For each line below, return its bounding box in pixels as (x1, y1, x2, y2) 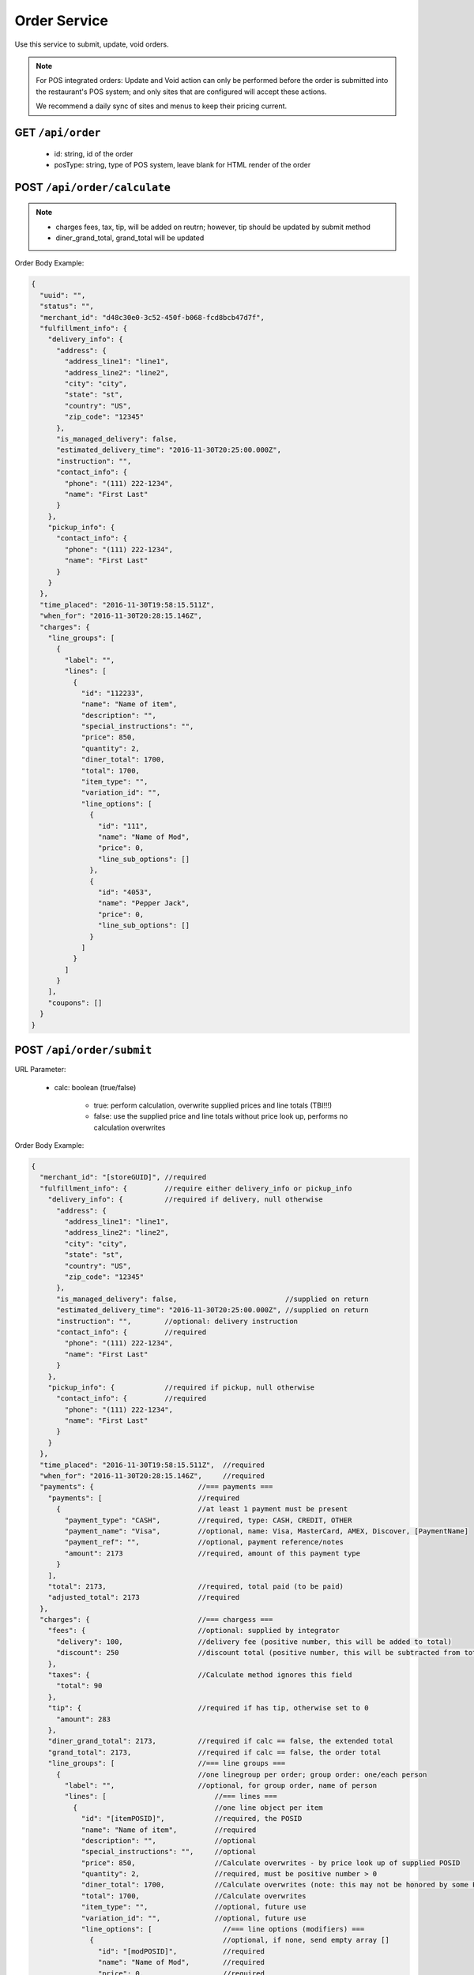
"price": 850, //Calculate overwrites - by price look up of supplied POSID (81, 1858, 461, 1868)
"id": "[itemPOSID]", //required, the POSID (81, 1814, 303, 1823)
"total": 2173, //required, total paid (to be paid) (47, 1582, 344, 1591)
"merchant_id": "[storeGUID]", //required (39, 1173, 207, 1182)
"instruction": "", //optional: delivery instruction (56, 1316, 299, 1326)
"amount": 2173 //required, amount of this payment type (64, 1548, 361, 1558)
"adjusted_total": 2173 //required (47, 1593, 240, 1602)
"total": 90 (56, 1681, 103, 1691)
